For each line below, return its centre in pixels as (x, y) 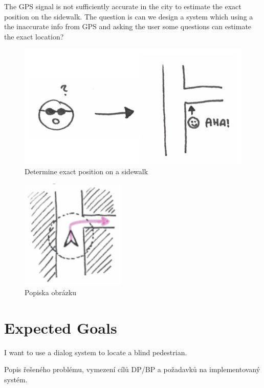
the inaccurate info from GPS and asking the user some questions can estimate (128, 26)
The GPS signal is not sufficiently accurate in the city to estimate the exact (123, 6)
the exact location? (34, 36)
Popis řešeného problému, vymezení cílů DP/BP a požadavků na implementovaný (132, 369)
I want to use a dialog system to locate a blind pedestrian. (96, 352)
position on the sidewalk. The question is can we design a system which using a (129, 16)
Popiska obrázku (51, 292)
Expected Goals (61, 327)
